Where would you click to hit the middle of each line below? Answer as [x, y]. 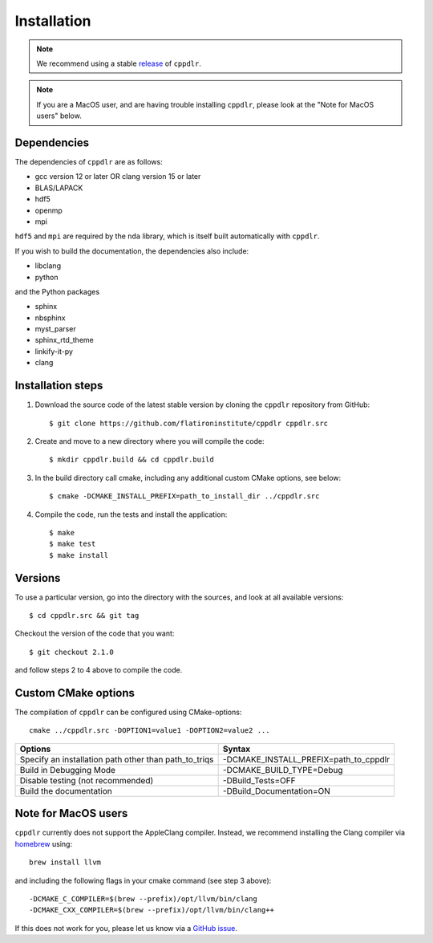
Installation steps [59, 386]
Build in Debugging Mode [68, 770]
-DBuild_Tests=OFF [259, 780]
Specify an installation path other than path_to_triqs [117, 759]
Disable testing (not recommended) [87, 780]
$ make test [73, 544]
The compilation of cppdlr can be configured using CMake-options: [128, 712]
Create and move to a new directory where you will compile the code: [150, 441]
